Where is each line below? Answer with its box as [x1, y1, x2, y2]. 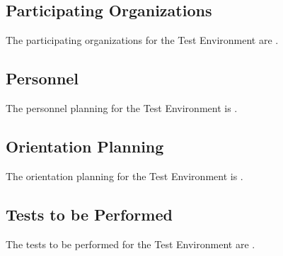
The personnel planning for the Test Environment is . [6, 101, 238, 115]
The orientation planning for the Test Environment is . [6, 168, 243, 183]
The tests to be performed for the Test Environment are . [6, 236, 255, 251]
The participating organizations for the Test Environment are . [6, 33, 279, 48]
